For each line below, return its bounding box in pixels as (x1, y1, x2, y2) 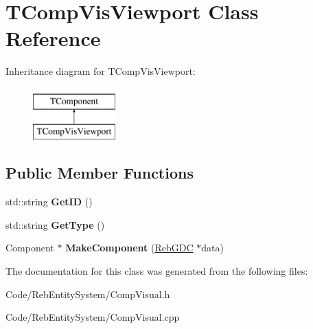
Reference (5, 24, 101, 52)
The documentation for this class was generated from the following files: (5, 264, 308, 278)
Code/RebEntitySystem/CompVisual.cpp (5, 310, 180, 324)
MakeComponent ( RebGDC (65, 240, 194, 255)
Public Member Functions (5, 162, 194, 183)
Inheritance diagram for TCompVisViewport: (5, 64, 196, 78)
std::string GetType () (5, 217, 105, 231)
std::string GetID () (5, 194, 93, 209)
